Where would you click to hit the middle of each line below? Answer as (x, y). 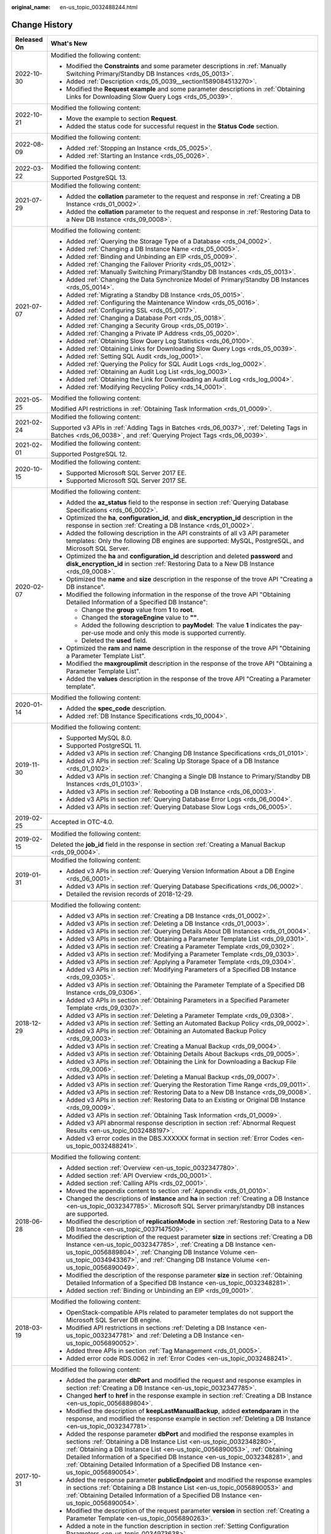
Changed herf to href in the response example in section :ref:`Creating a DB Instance (189, 1395)
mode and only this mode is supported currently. (176, 633)
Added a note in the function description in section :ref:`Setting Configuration (177, 1526)
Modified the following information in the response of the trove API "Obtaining (178, 594)
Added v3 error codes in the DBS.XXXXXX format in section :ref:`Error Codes (177, 1138)
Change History (42, 25)
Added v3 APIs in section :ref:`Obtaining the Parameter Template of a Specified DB (185, 985)
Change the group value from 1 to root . (138, 609)
